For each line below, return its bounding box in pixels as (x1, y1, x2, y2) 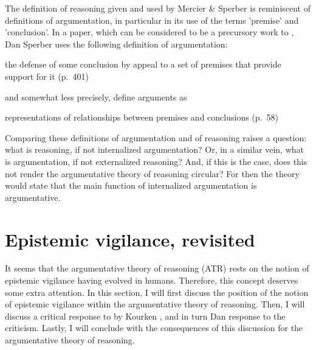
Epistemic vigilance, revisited (5, 226, 255, 251)
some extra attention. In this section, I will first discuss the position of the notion (5, 285, 309, 298)
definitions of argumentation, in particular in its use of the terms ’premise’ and (5, 13, 299, 26)
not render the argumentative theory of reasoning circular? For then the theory (5, 167, 300, 180)
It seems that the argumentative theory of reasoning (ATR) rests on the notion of (5, 262, 309, 275)
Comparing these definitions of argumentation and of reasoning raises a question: (5, 131, 307, 144)
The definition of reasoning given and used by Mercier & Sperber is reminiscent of (5, 2, 311, 14)
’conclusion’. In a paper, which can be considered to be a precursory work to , (5, 26, 294, 38)
